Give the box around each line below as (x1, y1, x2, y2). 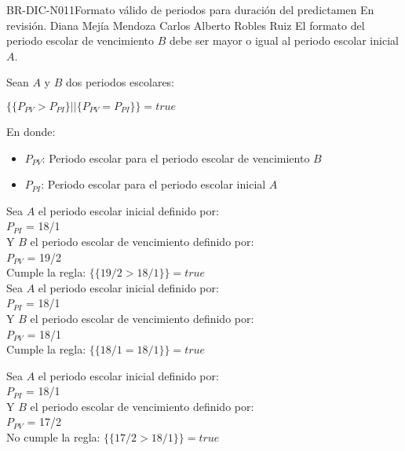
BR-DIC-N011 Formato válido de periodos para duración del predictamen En (6, 2, 374, 17)
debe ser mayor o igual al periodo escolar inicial (169, 32, 399, 49)
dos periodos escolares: (65, 74, 175, 90)
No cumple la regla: (6, 429, 100, 445)
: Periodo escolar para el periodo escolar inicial (41, 176, 266, 192)
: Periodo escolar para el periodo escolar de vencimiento (42, 149, 310, 166)
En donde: (6, 123, 56, 139)
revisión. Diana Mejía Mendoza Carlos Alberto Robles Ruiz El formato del (6, 16, 365, 33)
